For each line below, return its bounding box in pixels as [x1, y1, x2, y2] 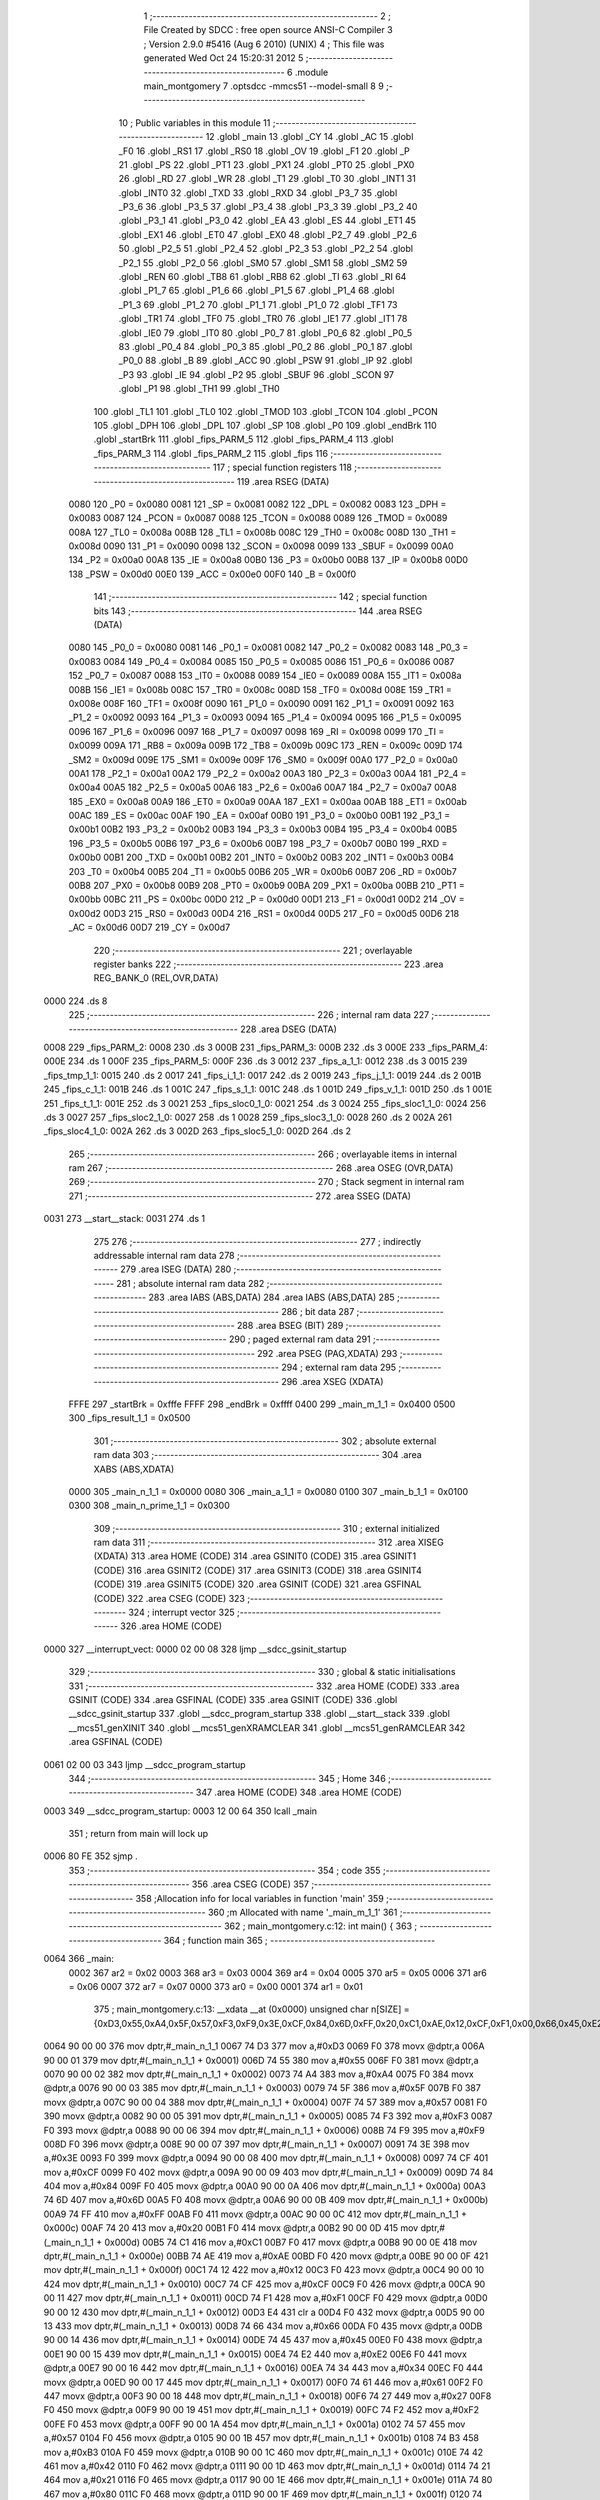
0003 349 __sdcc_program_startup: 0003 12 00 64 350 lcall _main [43, 1805, 318, 1817]
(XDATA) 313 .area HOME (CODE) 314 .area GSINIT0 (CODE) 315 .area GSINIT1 [93, 1550, 417, 1562]
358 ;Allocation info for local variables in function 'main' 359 [135, 1892, 384, 1904]
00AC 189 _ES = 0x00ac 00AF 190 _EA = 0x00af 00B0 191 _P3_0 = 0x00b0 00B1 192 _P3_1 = [68, 810, 450, 822]
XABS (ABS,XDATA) [93, 1463, 175, 1475]
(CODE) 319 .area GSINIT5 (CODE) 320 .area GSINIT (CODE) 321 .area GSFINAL [93, 1578, 422, 1590]
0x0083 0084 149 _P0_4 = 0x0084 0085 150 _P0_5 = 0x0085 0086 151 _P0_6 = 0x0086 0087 [68, 655, 455, 667]
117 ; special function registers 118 [212, 461, 352, 474]
